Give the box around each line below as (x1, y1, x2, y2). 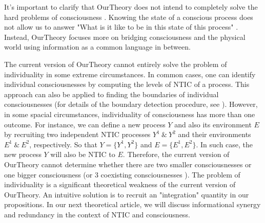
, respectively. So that (29, 139, 97, 149)
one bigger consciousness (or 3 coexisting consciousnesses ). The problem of (4, 169, 240, 180)
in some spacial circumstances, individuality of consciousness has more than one (4, 108, 255, 119)
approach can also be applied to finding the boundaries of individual (4, 88, 219, 99)
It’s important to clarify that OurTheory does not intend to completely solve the (4, 2, 258, 12)
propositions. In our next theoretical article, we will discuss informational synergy (4, 199, 261, 210)
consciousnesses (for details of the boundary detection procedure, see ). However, (4, 99, 258, 109)
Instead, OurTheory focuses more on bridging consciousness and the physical (4, 31, 246, 42)
